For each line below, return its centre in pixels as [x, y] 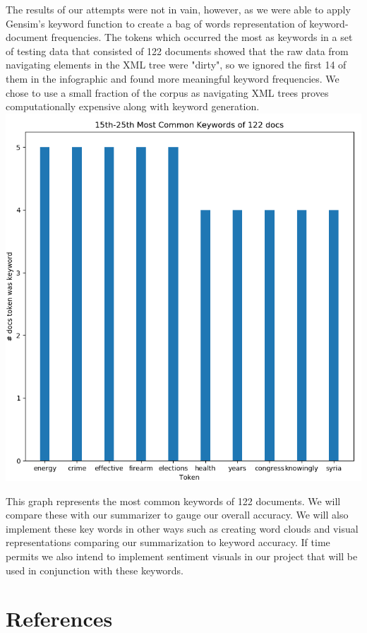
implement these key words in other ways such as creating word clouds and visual [182, 528]
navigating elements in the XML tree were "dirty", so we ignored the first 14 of [176, 65]
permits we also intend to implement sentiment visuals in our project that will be [182, 556]
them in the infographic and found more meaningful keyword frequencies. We [173, 78]
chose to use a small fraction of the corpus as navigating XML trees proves [167, 92]
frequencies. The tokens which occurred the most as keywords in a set [202, 37]
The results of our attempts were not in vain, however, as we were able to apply [178, 9]
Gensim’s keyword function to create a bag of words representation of [156, 23]
